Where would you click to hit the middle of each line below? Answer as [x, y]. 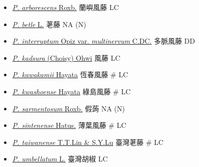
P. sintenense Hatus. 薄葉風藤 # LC [69, 125]
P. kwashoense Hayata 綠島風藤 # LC [71, 91]
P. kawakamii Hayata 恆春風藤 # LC [70, 74]
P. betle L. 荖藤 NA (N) [49, 24]
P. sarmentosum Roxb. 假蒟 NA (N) [68, 108]
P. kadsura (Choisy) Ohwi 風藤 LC [66, 57]
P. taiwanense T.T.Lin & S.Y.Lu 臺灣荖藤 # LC [88, 142]
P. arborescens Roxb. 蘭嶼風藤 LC [65, 7]
